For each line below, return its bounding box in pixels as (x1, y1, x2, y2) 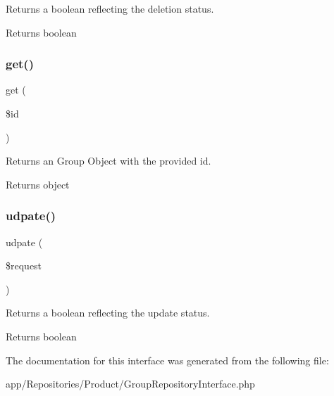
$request (6, 258, 42, 273)
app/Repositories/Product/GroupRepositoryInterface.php (6, 376, 255, 391)
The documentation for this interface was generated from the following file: (6, 352, 329, 367)
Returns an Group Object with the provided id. (6, 153, 211, 168)
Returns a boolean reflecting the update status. (6, 305, 210, 320)
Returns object (6, 177, 70, 191)
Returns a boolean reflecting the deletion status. (6, 1, 214, 15)
